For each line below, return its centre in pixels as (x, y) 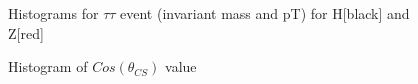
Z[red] (26, 32)
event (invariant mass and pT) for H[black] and (265, 13)
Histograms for (53, 13)
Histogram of (48, 66)
